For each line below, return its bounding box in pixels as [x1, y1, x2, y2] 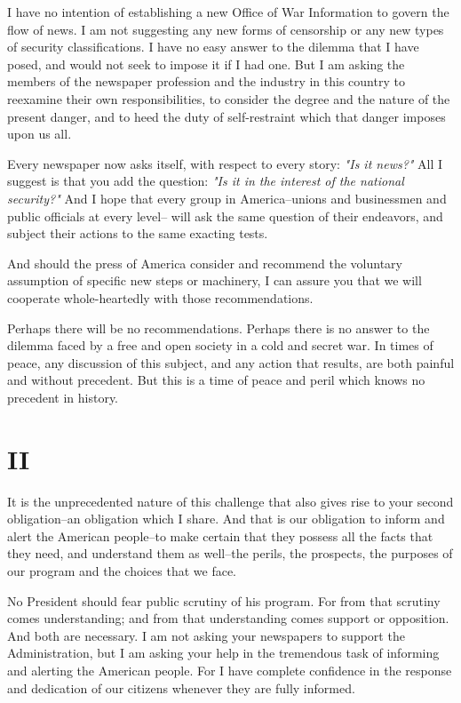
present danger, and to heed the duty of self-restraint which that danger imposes [7, 107, 446, 125]
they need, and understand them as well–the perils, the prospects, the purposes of [7, 544, 453, 563]
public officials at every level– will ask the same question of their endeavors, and [7, 206, 443, 225]
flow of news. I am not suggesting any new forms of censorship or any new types [7, 20, 444, 38]
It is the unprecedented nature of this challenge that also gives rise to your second [7, 491, 454, 510]
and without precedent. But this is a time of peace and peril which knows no [7, 371, 425, 389]
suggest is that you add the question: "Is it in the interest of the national [7, 172, 404, 190]
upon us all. [7, 124, 72, 143]
